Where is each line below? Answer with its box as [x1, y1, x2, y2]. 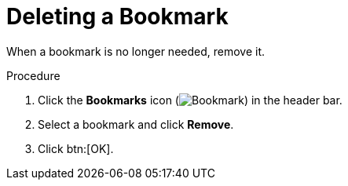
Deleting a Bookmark [6, 3, 229, 30]
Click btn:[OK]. [38, 141, 114, 155]
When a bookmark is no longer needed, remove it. [6, 44, 266, 58]
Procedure [6, 68, 60, 82]
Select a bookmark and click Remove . [38, 117, 234, 131]
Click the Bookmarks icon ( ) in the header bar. [38, 93, 343, 107]
